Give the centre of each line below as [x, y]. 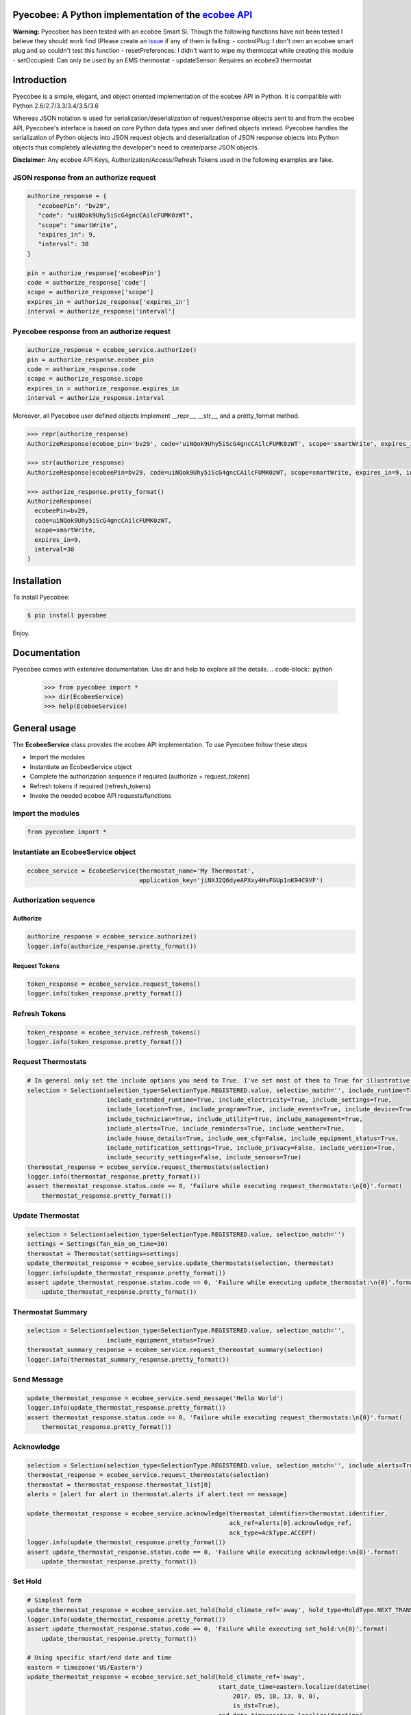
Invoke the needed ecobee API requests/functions [101, 795]
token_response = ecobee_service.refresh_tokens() [114, 1032]
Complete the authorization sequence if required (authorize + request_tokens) [140, 777]
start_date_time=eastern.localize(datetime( [294, 1687]
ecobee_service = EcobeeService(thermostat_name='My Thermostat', [141, 871]
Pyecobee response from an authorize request [92, 331]
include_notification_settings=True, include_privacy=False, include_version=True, [251, 1148]
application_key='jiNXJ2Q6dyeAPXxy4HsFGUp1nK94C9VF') [231, 880]
